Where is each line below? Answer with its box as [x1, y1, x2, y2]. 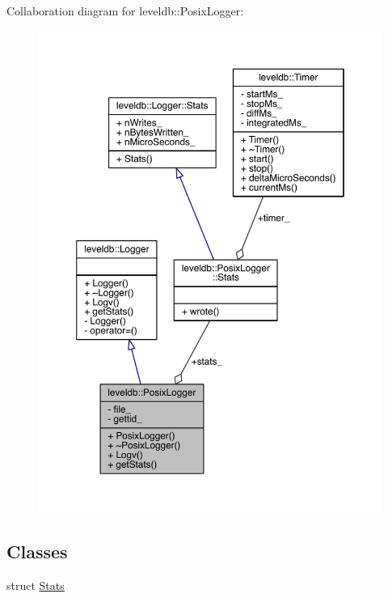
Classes [6, 539, 68, 564]
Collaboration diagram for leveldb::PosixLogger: [6, 2, 244, 19]
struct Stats [6, 576, 65, 593]
